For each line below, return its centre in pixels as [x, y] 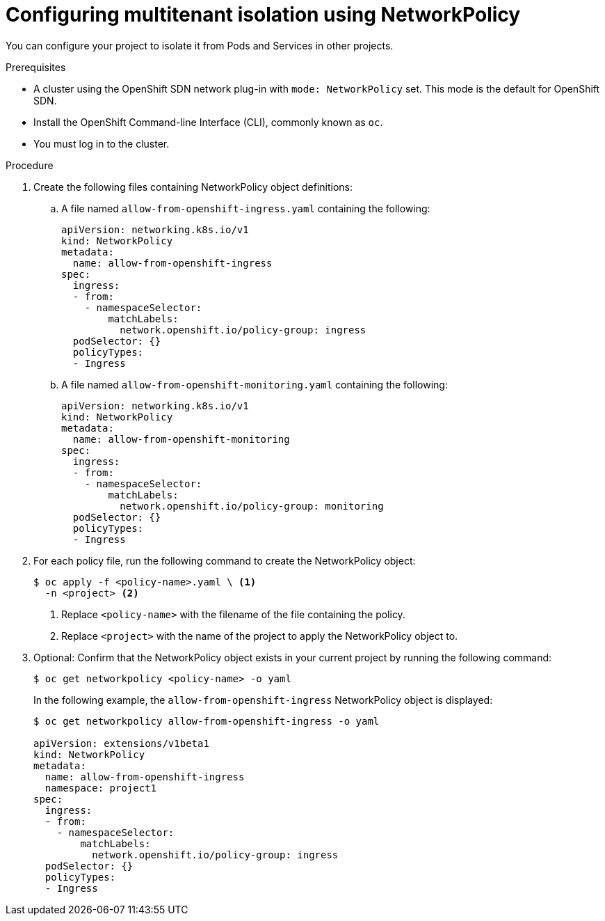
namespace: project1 [101, 788]
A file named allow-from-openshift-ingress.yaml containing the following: [246, 208]
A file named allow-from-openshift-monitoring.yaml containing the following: [255, 384]
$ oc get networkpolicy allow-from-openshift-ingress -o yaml [207, 721]
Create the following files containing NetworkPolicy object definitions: [193, 187]
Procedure [30, 165]
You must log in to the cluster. [102, 143]
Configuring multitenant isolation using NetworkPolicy [263, 15]
